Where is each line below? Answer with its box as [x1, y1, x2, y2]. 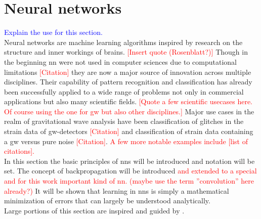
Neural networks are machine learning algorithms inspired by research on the [4, 36, 243, 47]
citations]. [4, 146, 34, 156]
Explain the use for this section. [4, 27, 103, 37]
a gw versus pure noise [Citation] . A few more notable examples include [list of [4, 136, 248, 146]
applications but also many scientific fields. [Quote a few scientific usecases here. [4, 96, 252, 107]
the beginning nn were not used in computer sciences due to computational [4, 56, 237, 67]
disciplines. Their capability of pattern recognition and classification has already [4, 76, 252, 87]
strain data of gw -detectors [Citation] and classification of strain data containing [4, 126, 253, 137]
